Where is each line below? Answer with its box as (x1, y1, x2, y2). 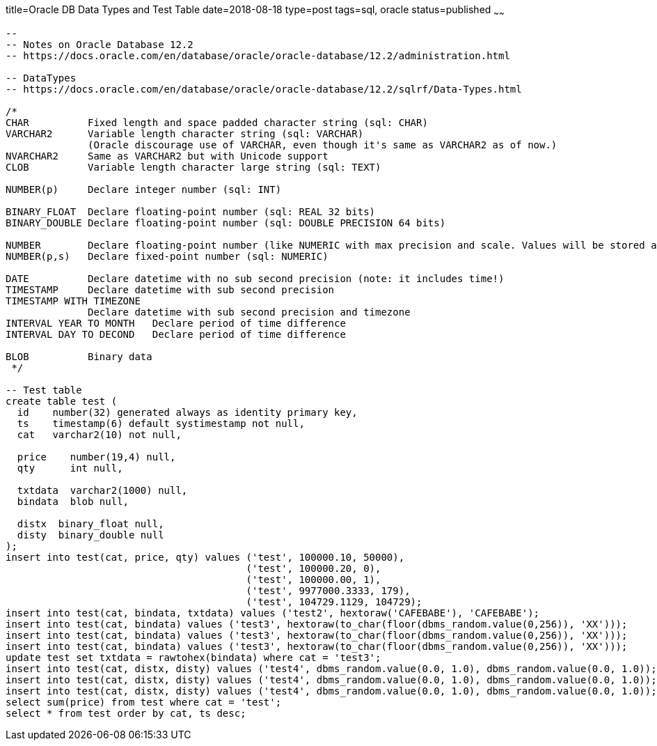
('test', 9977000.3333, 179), (246, 584, 411, 596)
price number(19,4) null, (17, 451, 176, 463)
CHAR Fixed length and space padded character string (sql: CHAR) (6, 116, 428, 128)
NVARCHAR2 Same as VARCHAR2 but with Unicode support (6, 150, 328, 162)
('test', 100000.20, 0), (246, 562, 381, 574)
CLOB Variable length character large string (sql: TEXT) (6, 161, 381, 173)
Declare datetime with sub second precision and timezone (88, 306, 411, 318)
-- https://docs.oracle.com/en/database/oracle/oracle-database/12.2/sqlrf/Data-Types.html (6, 83, 522, 95)
